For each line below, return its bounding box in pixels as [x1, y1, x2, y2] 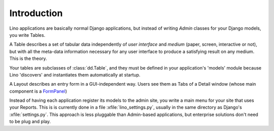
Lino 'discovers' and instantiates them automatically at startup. [9, 72, 141, 78]
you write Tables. [9, 32, 46, 38]
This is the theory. [9, 55, 47, 61]
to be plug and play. [9, 118, 51, 124]
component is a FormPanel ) [9, 88, 67, 94]
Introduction [9, 8, 63, 19]
